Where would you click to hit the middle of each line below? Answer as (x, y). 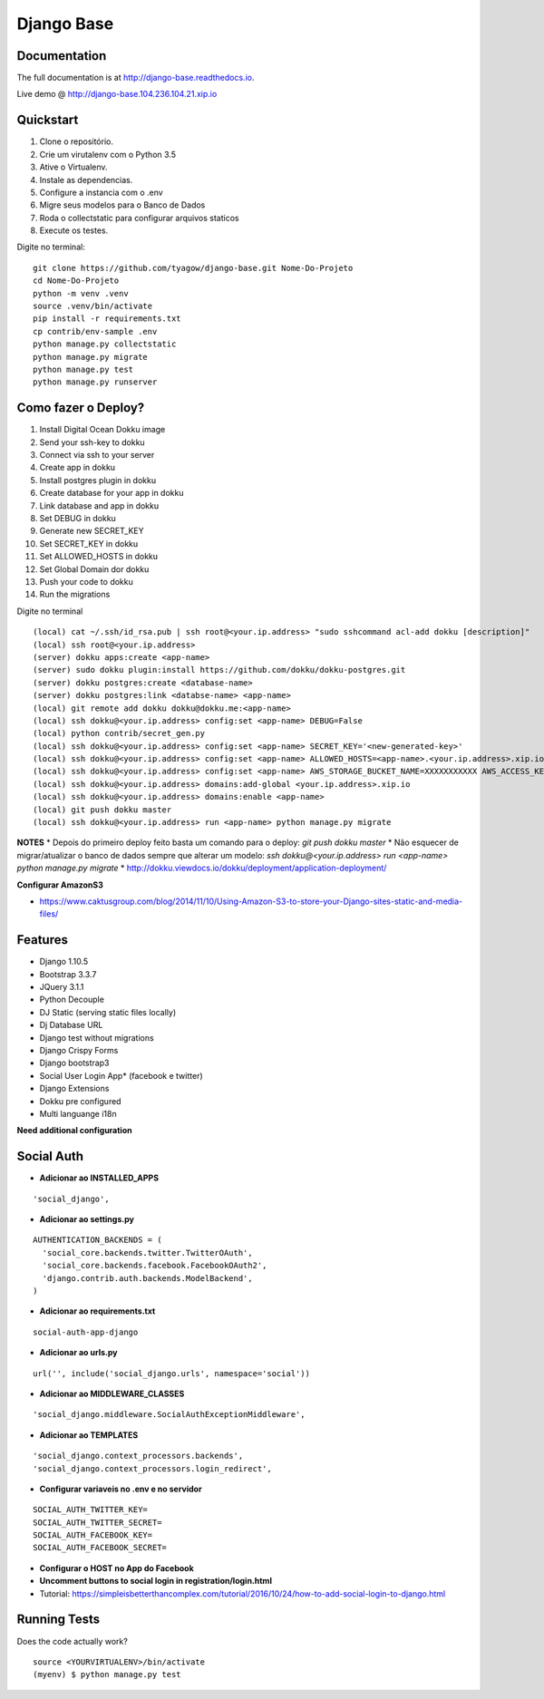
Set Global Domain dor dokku (94, 569)
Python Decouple (72, 1000)
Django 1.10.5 (64, 962)
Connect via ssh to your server (97, 455)
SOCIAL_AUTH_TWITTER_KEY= (91, 1510)
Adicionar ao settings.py (87, 1219)
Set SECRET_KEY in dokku (89, 543)
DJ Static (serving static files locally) (108, 1012)
